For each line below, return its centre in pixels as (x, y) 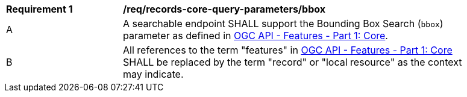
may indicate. (153, 74)
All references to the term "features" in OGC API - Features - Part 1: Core (288, 50)
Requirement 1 (39, 9)
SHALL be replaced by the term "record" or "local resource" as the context (293, 62)
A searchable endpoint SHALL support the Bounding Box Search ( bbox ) (283, 23)
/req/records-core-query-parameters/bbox (224, 9)
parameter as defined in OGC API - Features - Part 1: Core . (255, 36)
